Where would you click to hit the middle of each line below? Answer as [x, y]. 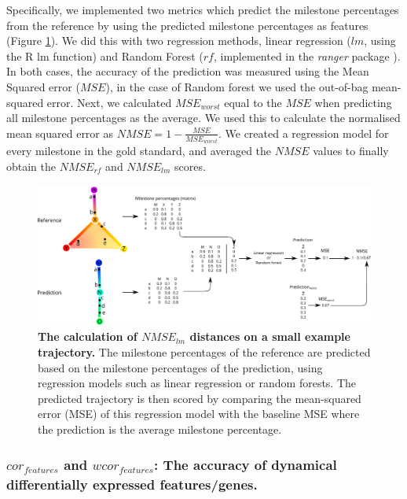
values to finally [351, 151]
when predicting [353, 102]
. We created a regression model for [303, 133]
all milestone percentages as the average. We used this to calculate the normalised [203, 118]
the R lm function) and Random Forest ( [105, 55]
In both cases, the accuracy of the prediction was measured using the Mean [188, 71]
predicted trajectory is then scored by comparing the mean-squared [200, 398]
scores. [190, 166]
